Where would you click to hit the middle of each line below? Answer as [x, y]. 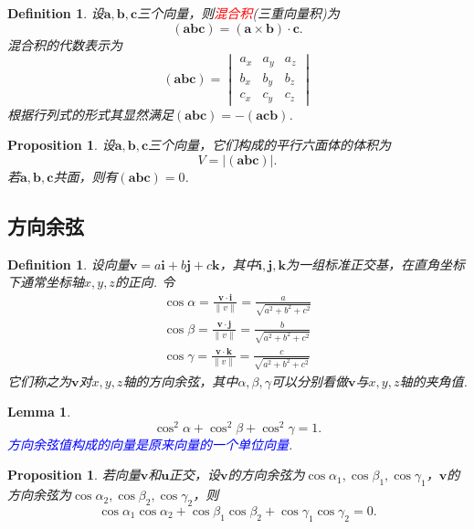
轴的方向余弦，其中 [180, 381]
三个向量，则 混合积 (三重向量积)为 [238, 13]
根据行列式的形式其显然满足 [90, 114]
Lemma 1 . [39, 412]
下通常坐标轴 [46, 282]
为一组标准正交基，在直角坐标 [375, 264]
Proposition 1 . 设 [61, 145]
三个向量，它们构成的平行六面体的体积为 [270, 145]
